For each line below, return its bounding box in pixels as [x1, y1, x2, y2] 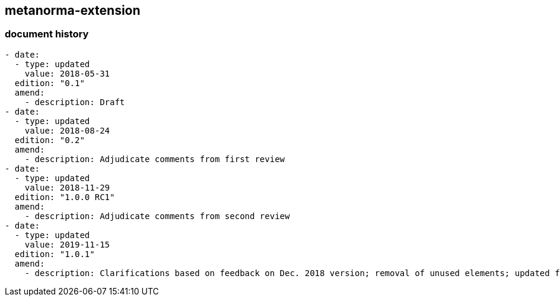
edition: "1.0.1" [14, 249, 95, 259]
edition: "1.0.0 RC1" [14, 192, 115, 202]
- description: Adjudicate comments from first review [24, 154, 285, 164]
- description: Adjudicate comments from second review [24, 211, 290, 221]
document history [5, 28, 89, 40]
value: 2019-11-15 [24, 239, 110, 249]
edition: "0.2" [14, 135, 85, 145]
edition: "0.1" [14, 78, 85, 88]
